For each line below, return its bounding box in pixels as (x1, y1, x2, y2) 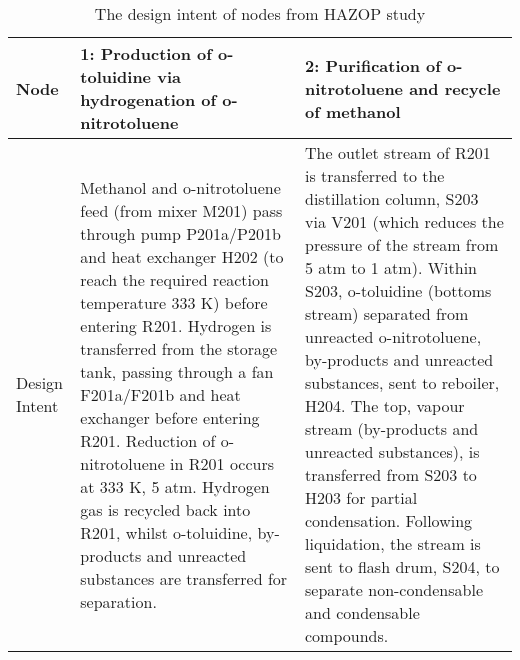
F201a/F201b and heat (80, 382, 241, 406)
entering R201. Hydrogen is (80, 313, 272, 337)
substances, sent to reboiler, (305, 371, 500, 394)
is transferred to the (305, 164, 445, 187)
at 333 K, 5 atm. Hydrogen (80, 474, 270, 498)
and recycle (409, 76, 501, 100)
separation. (80, 589, 157, 613)
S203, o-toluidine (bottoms (305, 279, 492, 302)
